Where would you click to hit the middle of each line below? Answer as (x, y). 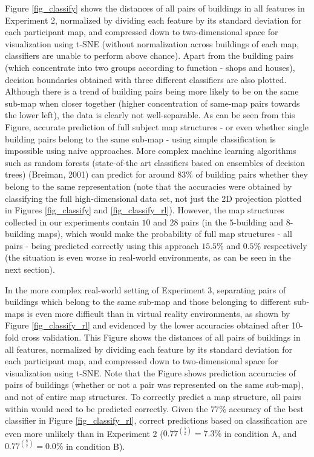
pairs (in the (204, 222)
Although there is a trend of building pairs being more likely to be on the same (152, 91)
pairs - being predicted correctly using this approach (102, 245)
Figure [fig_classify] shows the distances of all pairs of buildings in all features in (155, 8)
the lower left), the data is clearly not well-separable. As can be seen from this (150, 115)
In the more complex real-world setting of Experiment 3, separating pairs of (146, 289)
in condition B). (96, 446)
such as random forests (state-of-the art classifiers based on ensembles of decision (155, 162)
